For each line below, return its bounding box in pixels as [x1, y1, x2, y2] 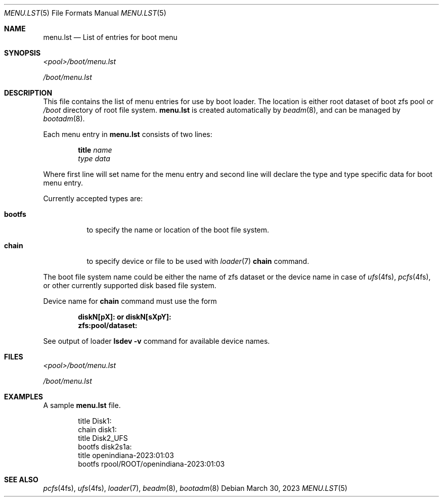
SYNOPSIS [4, 49, 41, 57]
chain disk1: [78, 425, 117, 434]
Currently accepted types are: [43, 194, 143, 203]
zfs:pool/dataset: [78, 321, 138, 330]
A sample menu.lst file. [43, 401, 121, 409]
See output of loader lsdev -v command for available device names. [43, 337, 270, 345]
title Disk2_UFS [78, 434, 128, 442]
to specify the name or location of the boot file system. [86, 225, 270, 234]
